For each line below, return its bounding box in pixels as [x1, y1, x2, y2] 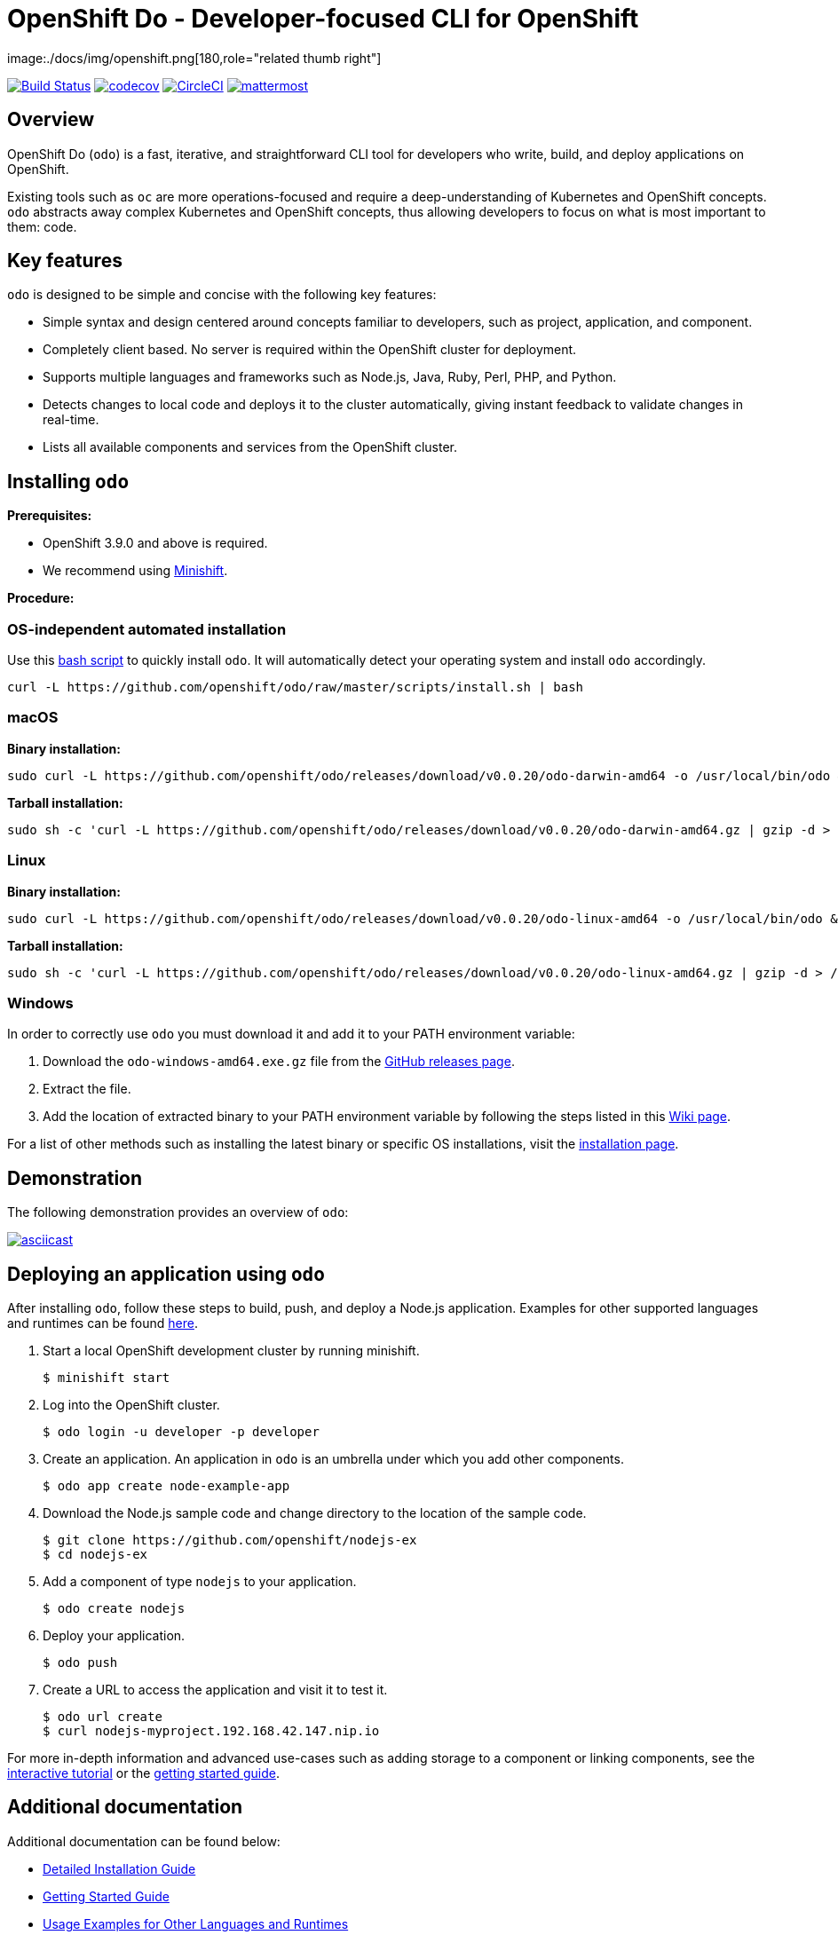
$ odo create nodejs [43, 1600, 186, 1615]
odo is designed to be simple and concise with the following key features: [7, 287, 437, 303]
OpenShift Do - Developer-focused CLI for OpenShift [7, 4, 639, 34]
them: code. [7, 218, 77, 234]
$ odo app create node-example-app [43, 1478, 290, 1493]
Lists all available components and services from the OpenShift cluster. [43, 439, 458, 455]
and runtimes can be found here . [7, 1315, 198, 1331]
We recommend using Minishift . [43, 563, 228, 579]
